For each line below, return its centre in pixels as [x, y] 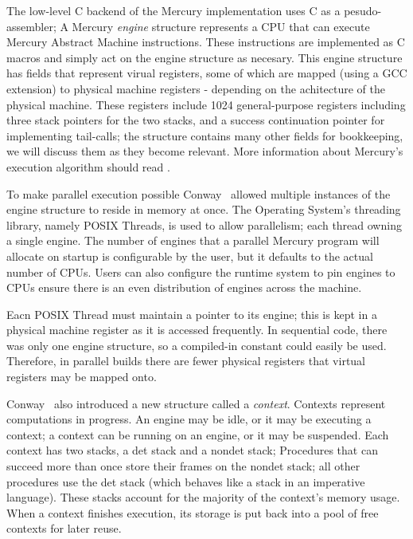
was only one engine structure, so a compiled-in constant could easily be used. [197, 345]
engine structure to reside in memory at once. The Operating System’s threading [204, 209]
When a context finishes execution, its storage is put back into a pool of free [193, 512]
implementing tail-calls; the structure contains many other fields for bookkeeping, [205, 135]
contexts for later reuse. [64, 528]
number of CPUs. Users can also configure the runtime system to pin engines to [201, 271]
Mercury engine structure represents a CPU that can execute [221, 26]
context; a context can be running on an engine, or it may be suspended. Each [198, 434]
